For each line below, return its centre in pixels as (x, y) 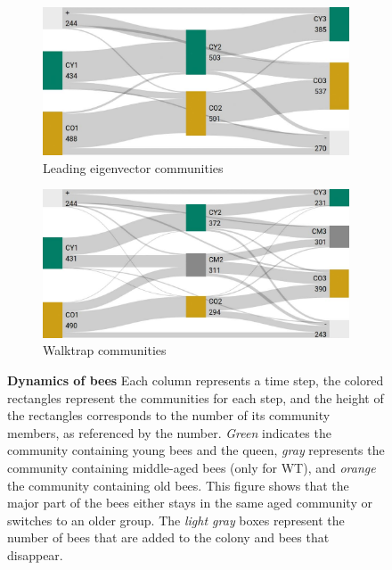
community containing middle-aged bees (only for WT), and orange (192, 467)
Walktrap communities (105, 350)
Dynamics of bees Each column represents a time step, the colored (196, 380)
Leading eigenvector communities (133, 167)
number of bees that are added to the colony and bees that (168, 537)
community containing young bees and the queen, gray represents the (196, 450)
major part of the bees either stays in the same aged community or (190, 503)
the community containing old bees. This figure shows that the (178, 485)
